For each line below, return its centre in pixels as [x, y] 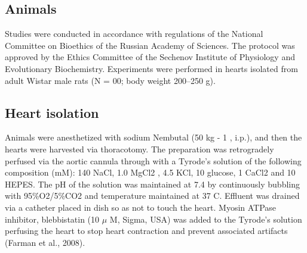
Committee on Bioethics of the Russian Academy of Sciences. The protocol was [150, 45]
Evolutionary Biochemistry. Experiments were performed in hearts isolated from [151, 68]
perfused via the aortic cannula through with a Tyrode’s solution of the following [153, 160]
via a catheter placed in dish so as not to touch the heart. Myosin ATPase [141, 207]
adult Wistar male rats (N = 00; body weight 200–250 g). [110, 80]
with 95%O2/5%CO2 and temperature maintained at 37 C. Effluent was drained [152, 196]
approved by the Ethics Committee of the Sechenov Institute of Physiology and [150, 57]
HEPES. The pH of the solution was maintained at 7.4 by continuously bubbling [152, 184]
